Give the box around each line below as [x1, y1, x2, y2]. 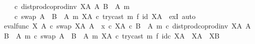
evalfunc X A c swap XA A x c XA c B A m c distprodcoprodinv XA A [3, 20, 251, 31]
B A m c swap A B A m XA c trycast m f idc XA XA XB [3, 30, 219, 40]
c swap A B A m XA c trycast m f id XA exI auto [14, 10, 196, 21]
